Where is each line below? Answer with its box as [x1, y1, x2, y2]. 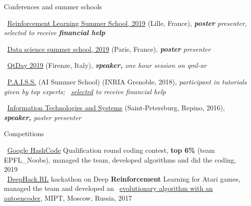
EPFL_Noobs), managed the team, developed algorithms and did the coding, [4, 154, 236, 165]
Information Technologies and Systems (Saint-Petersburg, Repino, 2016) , [7, 103, 225, 113]
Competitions [4, 128, 44, 139]
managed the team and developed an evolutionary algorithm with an [4, 183, 213, 193]
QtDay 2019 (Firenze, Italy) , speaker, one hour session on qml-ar [7, 60, 207, 70]
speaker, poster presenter [4, 112, 82, 122]
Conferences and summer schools [4, 1, 102, 11]
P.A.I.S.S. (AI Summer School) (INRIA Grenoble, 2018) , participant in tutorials [7, 76, 247, 86]
